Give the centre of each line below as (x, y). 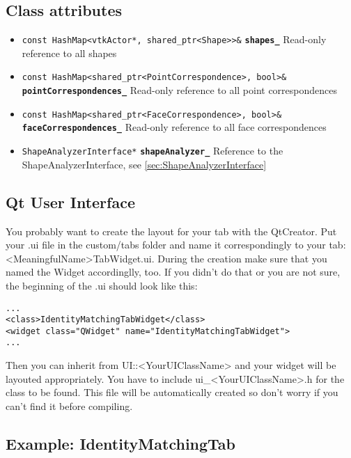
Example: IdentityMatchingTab (121, 443)
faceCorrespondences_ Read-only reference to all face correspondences (174, 127)
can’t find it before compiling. (69, 405)
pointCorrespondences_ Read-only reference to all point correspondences (180, 90)
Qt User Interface (70, 202)
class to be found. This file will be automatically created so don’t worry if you (172, 392)
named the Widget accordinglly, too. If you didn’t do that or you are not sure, (173, 272)
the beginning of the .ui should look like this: (102, 285)
